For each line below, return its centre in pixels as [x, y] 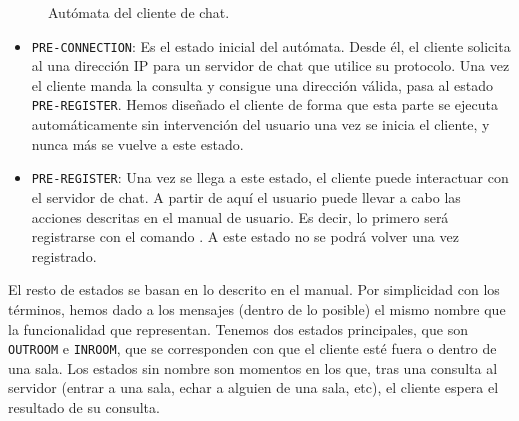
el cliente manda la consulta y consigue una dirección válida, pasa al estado [262, 84]
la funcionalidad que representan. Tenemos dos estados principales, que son [238, 328]
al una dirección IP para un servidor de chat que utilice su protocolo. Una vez [270, 65]
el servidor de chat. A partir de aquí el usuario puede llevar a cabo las [246, 196]
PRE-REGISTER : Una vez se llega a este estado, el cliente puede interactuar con [270, 177]
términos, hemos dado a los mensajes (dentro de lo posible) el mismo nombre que [257, 308]
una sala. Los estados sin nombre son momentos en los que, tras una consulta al [253, 367]
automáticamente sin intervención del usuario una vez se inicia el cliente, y [260, 124]
